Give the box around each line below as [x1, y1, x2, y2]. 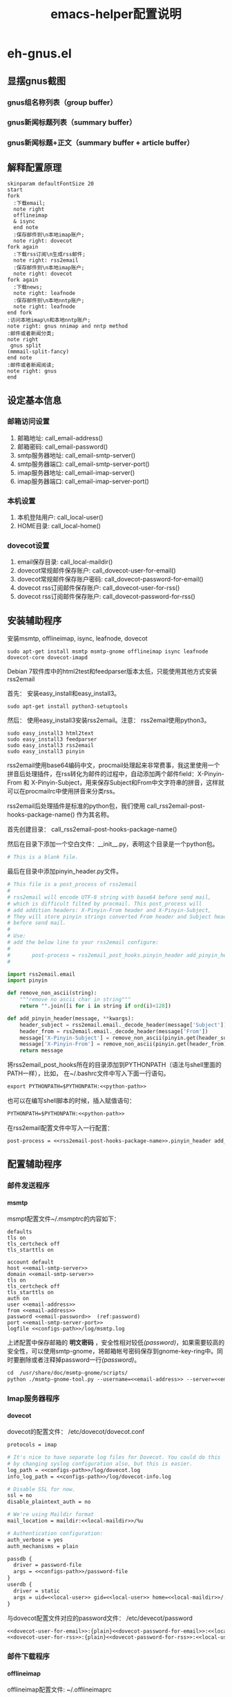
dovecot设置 [7, 541, 50, 550]
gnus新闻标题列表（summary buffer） [7, 118, 137, 127]
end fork [7, 309, 32, 316]
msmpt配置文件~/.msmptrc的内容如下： [7, 1214, 120, 1223]
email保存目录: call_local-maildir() [17, 558, 113, 566]
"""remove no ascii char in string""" [19, 996, 131, 1003]
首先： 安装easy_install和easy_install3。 [7, 690, 121, 698]
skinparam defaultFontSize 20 [7, 181, 95, 188]
